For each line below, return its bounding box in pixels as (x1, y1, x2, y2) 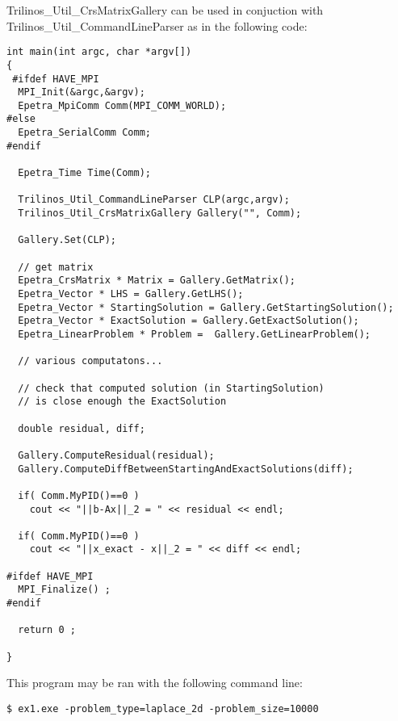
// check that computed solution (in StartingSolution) (18, 382, 325, 394)
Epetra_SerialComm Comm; (18, 127, 151, 139)
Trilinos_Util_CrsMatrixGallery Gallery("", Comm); (18, 207, 302, 220)
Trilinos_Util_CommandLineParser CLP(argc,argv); (18, 194, 290, 206)
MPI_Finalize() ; (18, 584, 111, 596)
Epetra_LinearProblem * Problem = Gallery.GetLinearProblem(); (18, 328, 371, 340)
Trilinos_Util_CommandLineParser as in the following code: (6, 17, 308, 34)
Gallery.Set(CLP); (18, 234, 117, 246)
